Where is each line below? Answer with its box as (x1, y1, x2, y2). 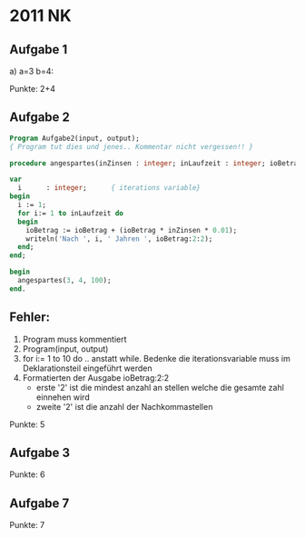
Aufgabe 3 (9, 445, 71, 461)
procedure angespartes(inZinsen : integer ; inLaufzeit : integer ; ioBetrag (9, 158, 302, 168)
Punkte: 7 (9, 520, 45, 531)
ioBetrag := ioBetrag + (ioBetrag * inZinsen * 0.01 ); (25, 225, 238, 234)
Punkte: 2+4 (9, 84, 56, 94)
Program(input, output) (22, 343, 109, 354)
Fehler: (9, 310, 51, 325)
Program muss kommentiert (22, 334, 127, 344)
